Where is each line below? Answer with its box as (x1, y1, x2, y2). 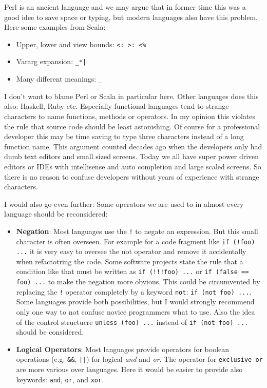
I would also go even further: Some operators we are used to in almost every (4, 198, 244, 209)
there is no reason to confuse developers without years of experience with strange (4, 171, 259, 182)
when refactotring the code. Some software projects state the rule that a (16, 256, 243, 266)
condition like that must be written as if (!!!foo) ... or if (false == (16, 266, 249, 277)
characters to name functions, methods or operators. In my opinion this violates (4, 110, 256, 121)
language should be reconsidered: (4, 208, 108, 219)
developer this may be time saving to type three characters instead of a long (4, 131, 244, 142)
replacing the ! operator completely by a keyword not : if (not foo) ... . (16, 286, 252, 297)
